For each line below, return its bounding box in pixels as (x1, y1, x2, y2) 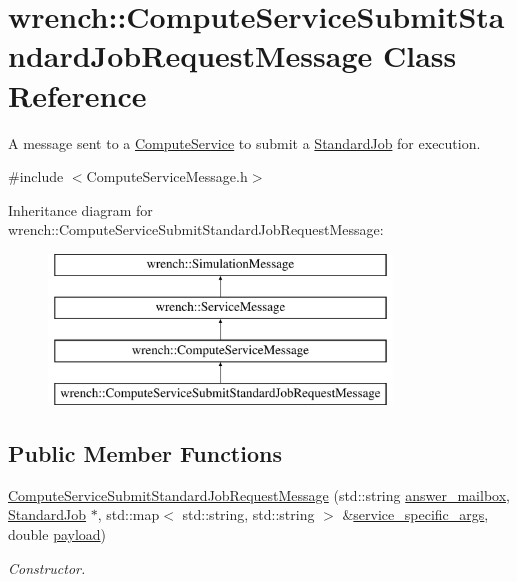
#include (8, 166, 64, 187)
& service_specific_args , (342, 504, 489, 525)
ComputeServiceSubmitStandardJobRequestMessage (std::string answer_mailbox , (8, 484, 510, 505)
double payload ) (8, 524, 107, 545)
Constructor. (8, 557, 86, 578)
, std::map (97, 504, 160, 525)
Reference (8, 74, 147, 115)
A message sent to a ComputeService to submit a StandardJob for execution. (8, 132, 481, 153)
